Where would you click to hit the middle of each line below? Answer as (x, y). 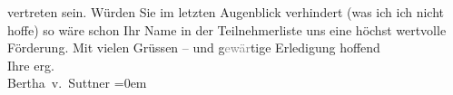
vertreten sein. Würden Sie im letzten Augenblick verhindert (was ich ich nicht (226, 12)
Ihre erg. (31, 65)
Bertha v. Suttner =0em (77, 83)
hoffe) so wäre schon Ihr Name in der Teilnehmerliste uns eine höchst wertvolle (227, 29)
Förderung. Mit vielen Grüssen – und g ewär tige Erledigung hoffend (194, 47)
